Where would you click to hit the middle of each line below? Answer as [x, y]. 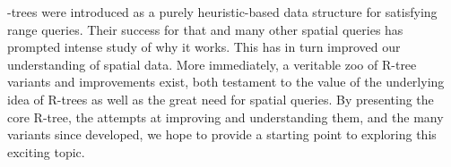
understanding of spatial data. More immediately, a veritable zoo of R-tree [212, 64]
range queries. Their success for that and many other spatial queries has [205, 29]
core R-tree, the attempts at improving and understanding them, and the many [225, 117]
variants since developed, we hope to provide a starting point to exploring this [222, 134]
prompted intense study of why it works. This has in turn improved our [204, 47]
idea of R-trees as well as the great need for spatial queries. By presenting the [221, 99]
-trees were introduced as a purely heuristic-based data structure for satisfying [222, 12]
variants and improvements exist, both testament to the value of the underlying [226, 82]
